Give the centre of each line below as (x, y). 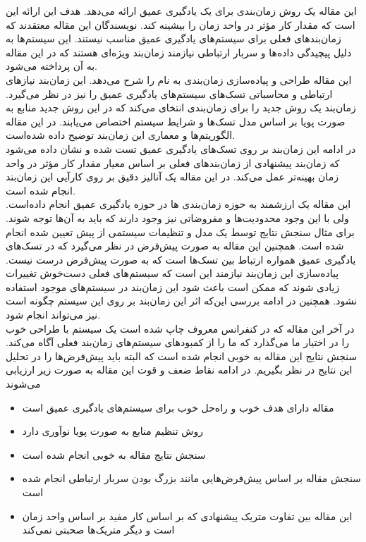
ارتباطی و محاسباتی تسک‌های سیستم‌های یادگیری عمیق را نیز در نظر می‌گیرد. (169, 93)
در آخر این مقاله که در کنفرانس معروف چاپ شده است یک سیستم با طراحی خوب (180, 328)
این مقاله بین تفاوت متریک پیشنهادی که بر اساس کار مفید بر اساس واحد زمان (187, 516)
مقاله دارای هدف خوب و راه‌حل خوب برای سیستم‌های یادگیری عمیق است (178, 407)
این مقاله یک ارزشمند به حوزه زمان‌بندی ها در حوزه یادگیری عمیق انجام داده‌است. (178, 204)
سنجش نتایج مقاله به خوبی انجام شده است (114, 454)
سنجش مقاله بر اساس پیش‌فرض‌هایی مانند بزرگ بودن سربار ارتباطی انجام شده (191, 478)
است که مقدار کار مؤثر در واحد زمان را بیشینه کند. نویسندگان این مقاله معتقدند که (181, 24)
